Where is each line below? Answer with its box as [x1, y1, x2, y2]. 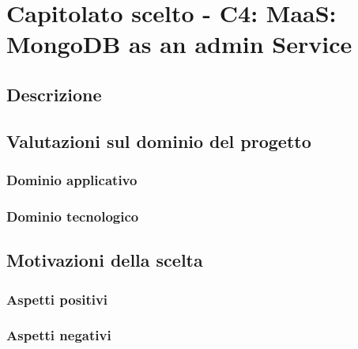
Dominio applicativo [6, 170, 138, 190]
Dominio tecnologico [6, 206, 139, 226]
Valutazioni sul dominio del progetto [6, 128, 311, 153]
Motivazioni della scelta [6, 248, 203, 272]
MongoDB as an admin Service [6, 28, 352, 60]
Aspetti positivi [6, 289, 108, 309]
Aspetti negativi [6, 325, 111, 345]
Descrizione [6, 82, 102, 106]
